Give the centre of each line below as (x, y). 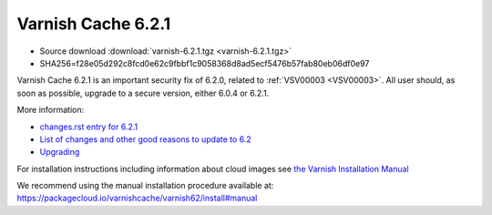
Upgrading (60, 152)
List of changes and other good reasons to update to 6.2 (146, 139)
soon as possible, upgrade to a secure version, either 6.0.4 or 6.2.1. (143, 93)
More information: (51, 110)
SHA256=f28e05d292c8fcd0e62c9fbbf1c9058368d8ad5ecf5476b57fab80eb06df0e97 (205, 63)
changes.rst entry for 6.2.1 (89, 127)
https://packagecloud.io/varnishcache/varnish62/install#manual (137, 198)
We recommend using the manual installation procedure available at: (145, 186)
